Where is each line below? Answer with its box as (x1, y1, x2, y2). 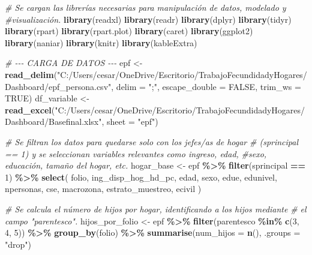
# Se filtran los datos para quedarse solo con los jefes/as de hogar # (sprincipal (5, 135, 299, 148)
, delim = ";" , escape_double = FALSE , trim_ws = (111, 80, 301, 92)
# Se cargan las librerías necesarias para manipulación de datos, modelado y (5, 1, 286, 13)
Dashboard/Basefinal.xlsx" (5, 115, 102, 128)
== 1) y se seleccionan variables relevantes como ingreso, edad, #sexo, (5, 147, 267, 160)
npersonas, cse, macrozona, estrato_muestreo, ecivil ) (5, 182, 202, 195)
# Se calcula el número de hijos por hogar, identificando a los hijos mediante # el (5, 202, 307, 215)
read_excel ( (5, 103, 55, 116)
